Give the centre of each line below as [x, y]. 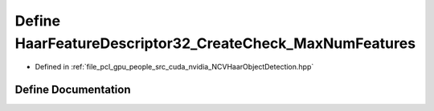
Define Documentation [73, 90]
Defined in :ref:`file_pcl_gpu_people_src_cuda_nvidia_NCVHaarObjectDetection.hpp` [174, 67]
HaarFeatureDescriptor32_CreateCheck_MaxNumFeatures [215, 43]
